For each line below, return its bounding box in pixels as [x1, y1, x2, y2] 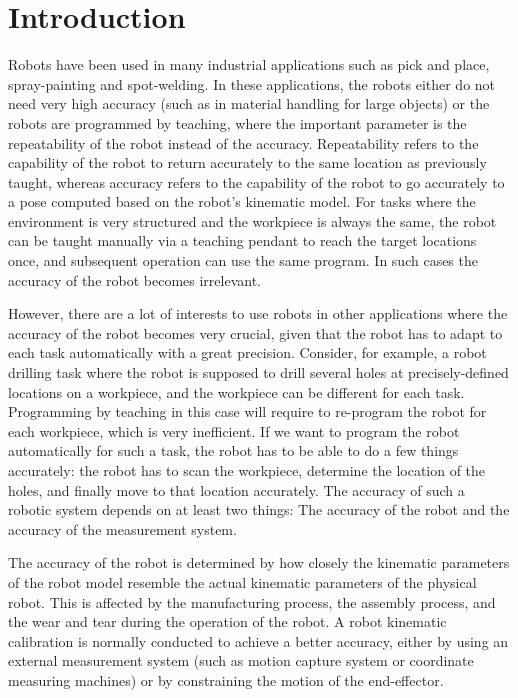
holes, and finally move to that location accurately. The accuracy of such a [8, 479, 465, 500]
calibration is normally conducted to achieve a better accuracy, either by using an [8, 630, 509, 651]
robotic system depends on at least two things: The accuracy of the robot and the [8, 499, 510, 520]
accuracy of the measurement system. [8, 518, 237, 539]
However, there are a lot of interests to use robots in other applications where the [8, 303, 508, 324]
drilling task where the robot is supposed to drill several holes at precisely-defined [8, 362, 509, 383]
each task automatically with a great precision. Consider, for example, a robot [8, 342, 487, 363]
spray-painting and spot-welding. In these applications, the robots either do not [8, 73, 496, 94]
